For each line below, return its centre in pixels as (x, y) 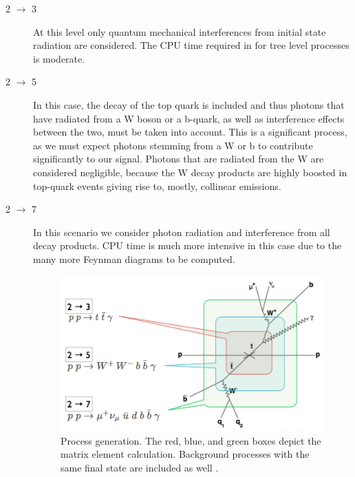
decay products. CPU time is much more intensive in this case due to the (187, 245)
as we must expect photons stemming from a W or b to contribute (173, 145)
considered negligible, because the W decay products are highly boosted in (190, 172)
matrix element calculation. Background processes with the (185, 454)
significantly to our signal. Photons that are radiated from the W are (179, 159)
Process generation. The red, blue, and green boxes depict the (191, 440)
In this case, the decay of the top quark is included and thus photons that (189, 104)
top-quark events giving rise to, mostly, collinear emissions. (157, 185)
